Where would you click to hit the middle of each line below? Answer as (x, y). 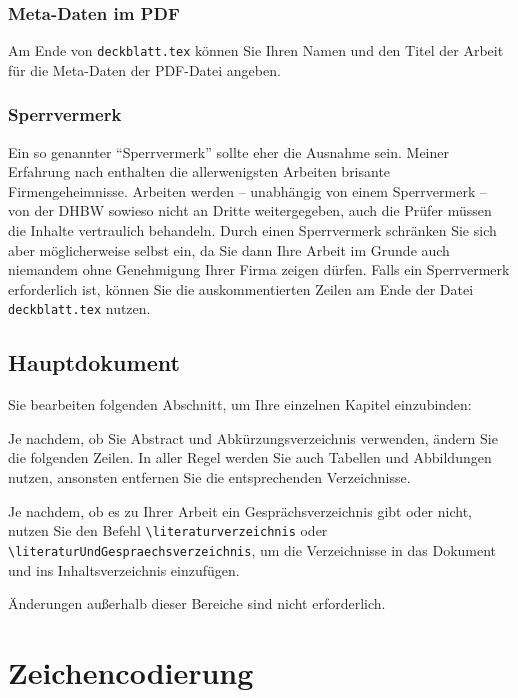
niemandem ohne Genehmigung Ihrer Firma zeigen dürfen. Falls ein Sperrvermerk (259, 269)
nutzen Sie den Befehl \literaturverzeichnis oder (168, 530)
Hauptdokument (94, 362)
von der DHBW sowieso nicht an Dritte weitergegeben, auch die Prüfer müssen (250, 210)
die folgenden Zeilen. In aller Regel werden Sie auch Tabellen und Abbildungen (250, 457)
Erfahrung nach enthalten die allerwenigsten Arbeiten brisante (199, 171)
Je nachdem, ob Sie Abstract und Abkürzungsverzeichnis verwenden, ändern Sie (253, 437)
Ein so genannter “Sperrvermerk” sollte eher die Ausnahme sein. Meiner (228, 151)
